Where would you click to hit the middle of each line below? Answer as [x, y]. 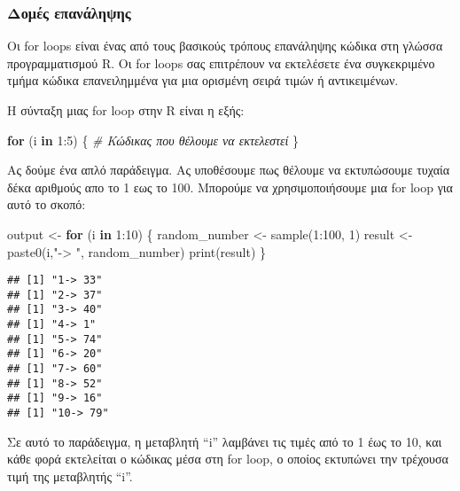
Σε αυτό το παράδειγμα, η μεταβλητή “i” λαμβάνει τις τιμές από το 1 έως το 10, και [225, 441]
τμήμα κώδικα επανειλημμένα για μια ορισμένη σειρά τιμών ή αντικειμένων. [203, 80]
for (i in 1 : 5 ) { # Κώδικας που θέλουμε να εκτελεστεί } [153, 140]
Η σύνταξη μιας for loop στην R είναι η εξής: [126, 110]
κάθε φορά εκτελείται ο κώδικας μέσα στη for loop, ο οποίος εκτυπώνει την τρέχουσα [228, 459]
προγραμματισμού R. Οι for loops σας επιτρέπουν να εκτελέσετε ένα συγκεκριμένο [221, 62]
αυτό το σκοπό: [47, 204]
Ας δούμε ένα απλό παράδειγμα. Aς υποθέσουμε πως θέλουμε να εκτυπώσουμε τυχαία [229, 170]
